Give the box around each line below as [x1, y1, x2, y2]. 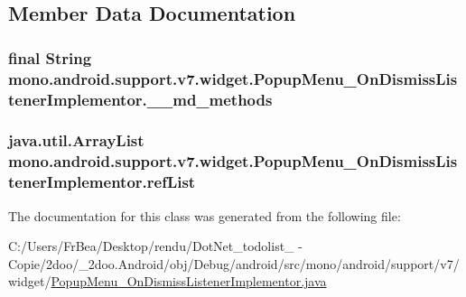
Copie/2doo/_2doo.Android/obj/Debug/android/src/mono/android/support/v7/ [8, 254, 460, 273]
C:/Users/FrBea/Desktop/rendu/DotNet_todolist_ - [8, 237, 303, 255]
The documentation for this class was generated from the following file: [8, 206, 401, 225]
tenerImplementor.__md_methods [8, 88, 273, 110]
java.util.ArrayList [8, 129, 144, 152]
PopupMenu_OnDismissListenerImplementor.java [51, 272, 327, 291]
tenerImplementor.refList [8, 171, 196, 193]
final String [8, 46, 92, 69]
